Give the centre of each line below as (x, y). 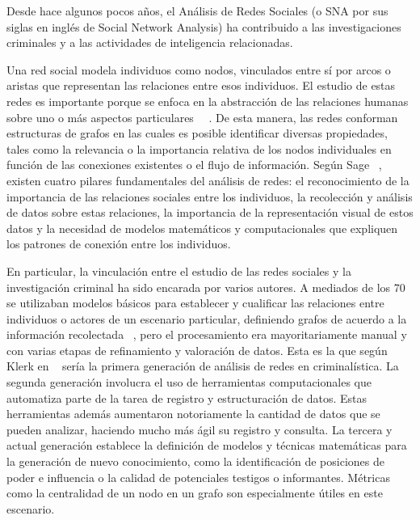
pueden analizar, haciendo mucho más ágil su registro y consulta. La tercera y (199, 429)
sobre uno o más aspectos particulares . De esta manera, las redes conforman (202, 117)
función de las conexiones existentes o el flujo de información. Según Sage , (194, 165)
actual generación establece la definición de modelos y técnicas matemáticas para (207, 445)
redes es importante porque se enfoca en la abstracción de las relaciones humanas (208, 101)
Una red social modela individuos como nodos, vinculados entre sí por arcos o (199, 69)
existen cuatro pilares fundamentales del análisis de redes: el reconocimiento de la (208, 180)
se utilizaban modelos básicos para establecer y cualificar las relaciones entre (195, 303)
